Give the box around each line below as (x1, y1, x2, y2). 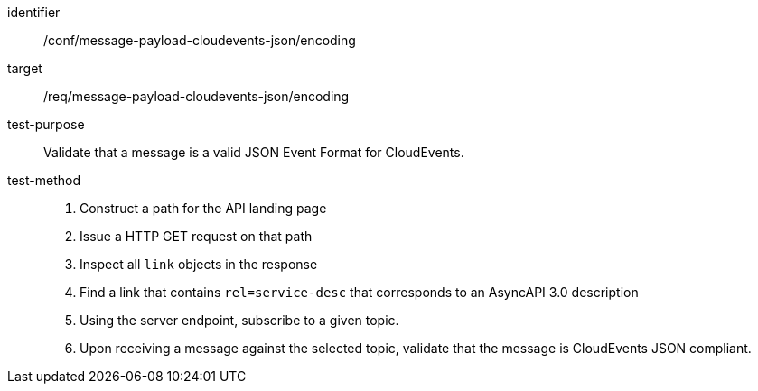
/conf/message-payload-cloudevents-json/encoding (43, 33, 356, 48)
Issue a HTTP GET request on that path (80, 228, 313, 244)
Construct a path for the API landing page (80, 200, 327, 216)
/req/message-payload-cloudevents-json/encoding (43, 88, 350, 104)
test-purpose (7, 116, 85, 132)
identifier (7, 5, 61, 20)
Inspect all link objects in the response (80, 256, 318, 272)
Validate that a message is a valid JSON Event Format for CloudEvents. (43, 144, 464, 160)
